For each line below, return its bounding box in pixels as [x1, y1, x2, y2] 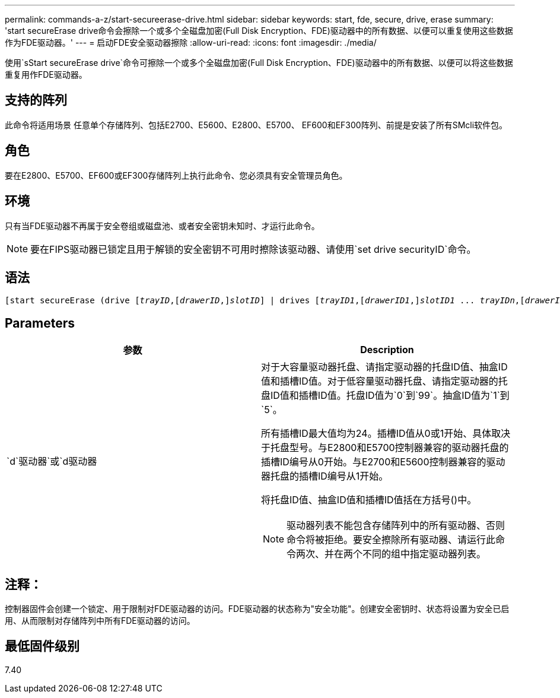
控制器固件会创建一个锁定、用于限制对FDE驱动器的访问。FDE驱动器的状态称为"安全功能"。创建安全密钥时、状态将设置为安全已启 [5, 604, 510, 614]
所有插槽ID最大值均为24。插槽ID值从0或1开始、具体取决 [261, 427, 511, 440]
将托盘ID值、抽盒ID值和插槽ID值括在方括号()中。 [261, 494, 477, 506]
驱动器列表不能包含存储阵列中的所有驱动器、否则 [287, 519, 505, 532]
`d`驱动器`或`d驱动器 [7, 455, 97, 468]
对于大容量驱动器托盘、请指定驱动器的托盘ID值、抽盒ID [261, 361, 508, 373]
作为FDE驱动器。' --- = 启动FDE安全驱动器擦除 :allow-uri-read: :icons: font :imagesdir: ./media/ [5, 37, 377, 47]
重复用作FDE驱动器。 [5, 69, 87, 80]
